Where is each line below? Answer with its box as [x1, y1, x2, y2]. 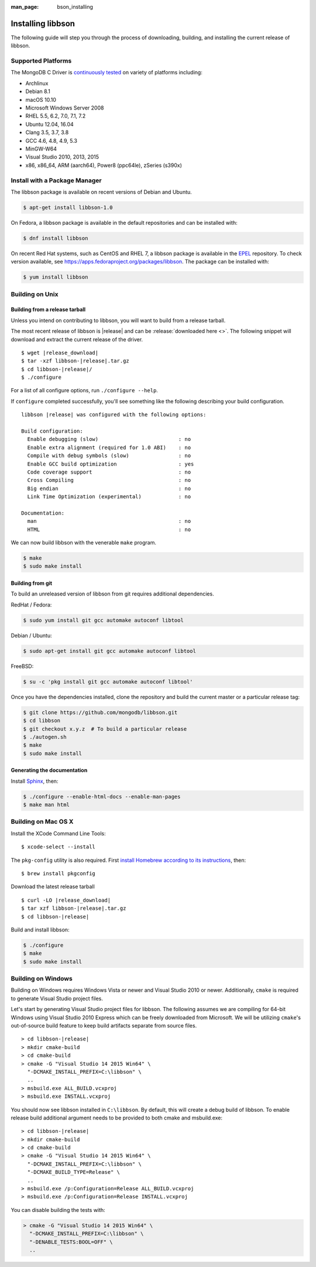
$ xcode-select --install [21, 844, 96, 850]
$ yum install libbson [23, 274, 88, 280]
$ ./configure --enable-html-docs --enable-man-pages [23, 793, 181, 800]
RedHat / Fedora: [11, 601, 52, 608]
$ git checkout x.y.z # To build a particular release [23, 725, 187, 732]
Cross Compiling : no [27, 477, 191, 484]
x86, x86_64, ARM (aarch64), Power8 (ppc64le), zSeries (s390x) [25, 162, 183, 169]
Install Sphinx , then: [11, 778, 59, 785]
